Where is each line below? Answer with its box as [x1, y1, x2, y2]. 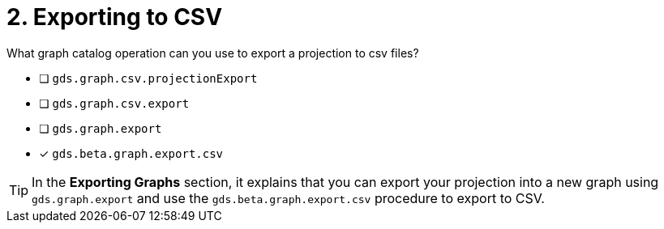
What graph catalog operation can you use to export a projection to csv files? [6, 45, 419, 60]
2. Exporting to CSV [6, 3, 223, 31]
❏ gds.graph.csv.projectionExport [39, 70, 258, 85]
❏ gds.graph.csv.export [39, 95, 190, 110]
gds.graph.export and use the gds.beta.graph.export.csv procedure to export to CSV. [32, 189, 545, 206]
